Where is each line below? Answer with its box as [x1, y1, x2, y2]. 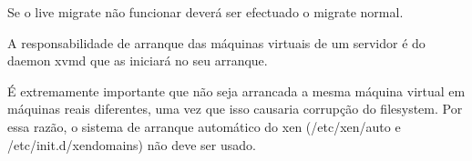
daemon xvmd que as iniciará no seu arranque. [7, 51, 268, 70]
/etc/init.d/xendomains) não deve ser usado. [7, 135, 256, 154]
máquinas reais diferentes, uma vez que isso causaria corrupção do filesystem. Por [7, 99, 463, 118]
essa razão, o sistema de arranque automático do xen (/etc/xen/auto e [7, 116, 401, 136]
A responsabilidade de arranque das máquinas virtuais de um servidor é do [7, 33, 426, 52]
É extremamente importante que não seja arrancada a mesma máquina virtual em [7, 81, 466, 100]
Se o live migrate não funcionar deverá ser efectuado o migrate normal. [7, 3, 404, 21]
